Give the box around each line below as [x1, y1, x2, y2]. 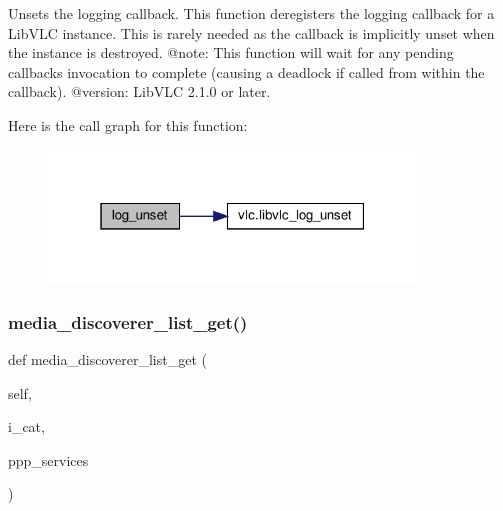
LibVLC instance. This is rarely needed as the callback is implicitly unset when [8, 22, 495, 43]
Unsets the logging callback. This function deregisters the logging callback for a [8, 3, 495, 23]
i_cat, [8, 416, 45, 437]
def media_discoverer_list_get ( [8, 348, 207, 369]
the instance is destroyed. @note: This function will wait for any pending [8, 42, 454, 63]
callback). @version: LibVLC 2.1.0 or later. [8, 81, 271, 102]
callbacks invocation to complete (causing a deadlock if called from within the [8, 61, 485, 82]
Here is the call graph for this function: [8, 114, 248, 135]
